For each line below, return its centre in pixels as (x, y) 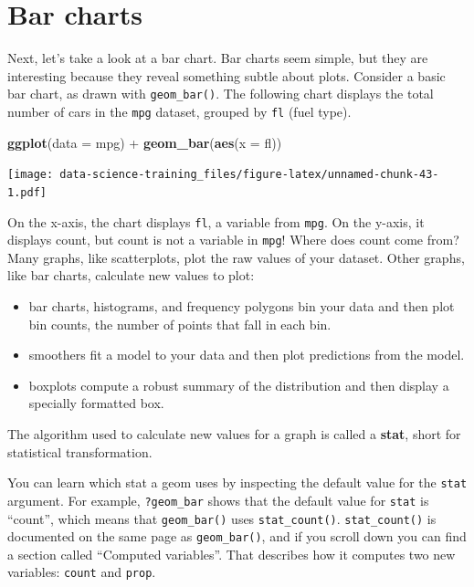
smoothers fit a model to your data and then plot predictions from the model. (247, 355)
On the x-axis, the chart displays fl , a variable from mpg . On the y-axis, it (216, 221)
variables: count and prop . (82, 572)
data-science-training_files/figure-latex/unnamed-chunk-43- (249, 175)
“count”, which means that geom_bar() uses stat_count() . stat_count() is (222, 518)
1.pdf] (27, 192)
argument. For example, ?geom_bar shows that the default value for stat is (218, 500)
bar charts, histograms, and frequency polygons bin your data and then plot (242, 306)
